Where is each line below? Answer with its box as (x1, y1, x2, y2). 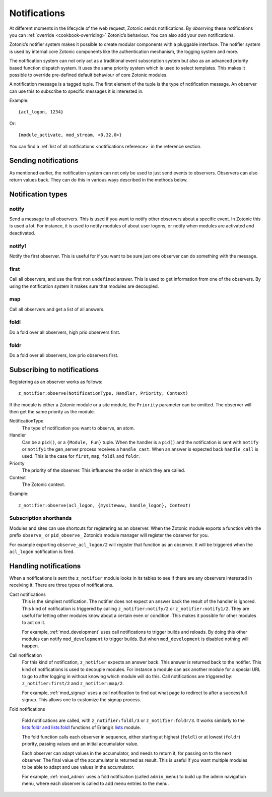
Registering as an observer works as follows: (9, 379, 103, 385)
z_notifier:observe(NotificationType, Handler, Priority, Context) (18, 391, 188, 396)
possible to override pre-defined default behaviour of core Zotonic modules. (9, 72, 168, 78)
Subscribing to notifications (9, 365, 99, 374)
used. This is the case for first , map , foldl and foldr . (22, 453, 141, 459)
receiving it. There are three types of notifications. (9, 582, 114, 588)
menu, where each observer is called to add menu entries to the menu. (22, 780, 169, 786)
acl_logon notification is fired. (9, 548, 75, 555)
